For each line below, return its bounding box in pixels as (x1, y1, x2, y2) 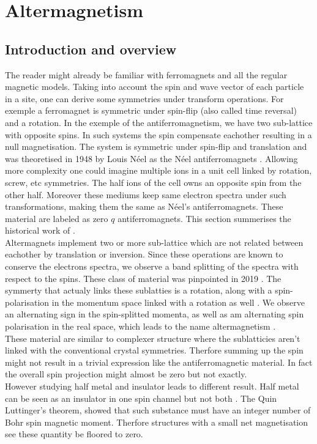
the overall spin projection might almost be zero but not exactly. (5, 368, 247, 380)
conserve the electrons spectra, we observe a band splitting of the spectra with (5, 260, 299, 273)
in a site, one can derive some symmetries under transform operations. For (5, 92, 284, 105)
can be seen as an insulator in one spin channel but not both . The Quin (5, 391, 277, 404)
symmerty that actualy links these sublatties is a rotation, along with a (5, 284, 272, 297)
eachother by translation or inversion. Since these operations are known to (5, 248, 283, 261)
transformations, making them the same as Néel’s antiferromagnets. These (5, 200, 283, 213)
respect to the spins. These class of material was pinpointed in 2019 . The (5, 272, 282, 284)
